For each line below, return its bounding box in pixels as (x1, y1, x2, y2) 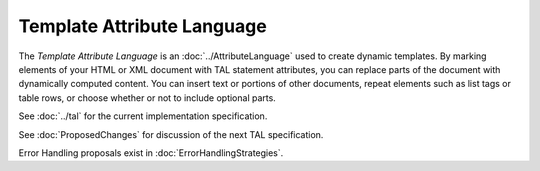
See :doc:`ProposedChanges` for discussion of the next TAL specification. (18, 128, 324, 140)
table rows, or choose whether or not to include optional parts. (18, 91, 277, 104)
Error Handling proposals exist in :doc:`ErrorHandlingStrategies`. (18, 146, 284, 159)
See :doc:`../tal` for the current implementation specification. (18, 110, 268, 122)
